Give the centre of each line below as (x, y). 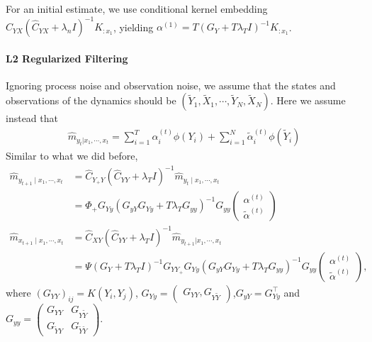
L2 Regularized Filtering (67, 58)
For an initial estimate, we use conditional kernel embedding (137, 9)
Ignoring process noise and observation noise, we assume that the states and (171, 85)
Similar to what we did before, (72, 156)
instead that (32, 118)
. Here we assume (308, 100)
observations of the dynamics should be (91, 100)
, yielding (133, 27)
